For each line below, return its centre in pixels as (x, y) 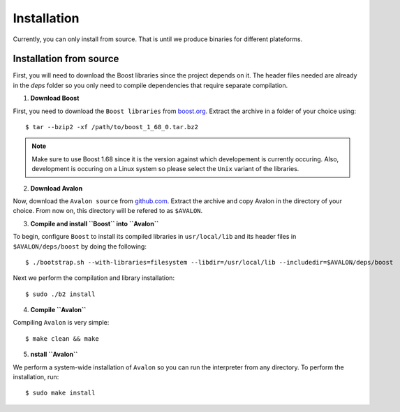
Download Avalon (57, 188)
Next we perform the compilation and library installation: (94, 278)
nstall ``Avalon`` (54, 354)
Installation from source (66, 59)
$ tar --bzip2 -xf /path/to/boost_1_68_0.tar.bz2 (112, 127)
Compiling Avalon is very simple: (61, 323)
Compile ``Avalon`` (58, 310)
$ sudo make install (60, 393)
